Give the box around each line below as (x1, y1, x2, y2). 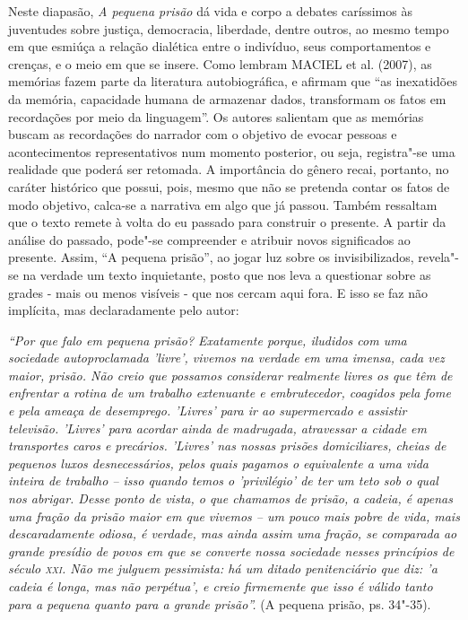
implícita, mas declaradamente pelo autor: (8, 301, 239, 319)
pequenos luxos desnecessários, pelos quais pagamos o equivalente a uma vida (8, 453, 429, 472)
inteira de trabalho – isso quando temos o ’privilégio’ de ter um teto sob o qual (8, 471, 438, 490)
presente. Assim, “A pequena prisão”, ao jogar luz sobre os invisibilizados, (8, 248, 414, 266)
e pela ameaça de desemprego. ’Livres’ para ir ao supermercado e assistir (8, 401, 407, 420)
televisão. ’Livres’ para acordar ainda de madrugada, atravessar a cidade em (8, 418, 427, 437)
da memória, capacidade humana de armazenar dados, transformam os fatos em (8, 89, 446, 108)
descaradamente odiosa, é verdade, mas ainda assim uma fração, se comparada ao (8, 524, 457, 543)
